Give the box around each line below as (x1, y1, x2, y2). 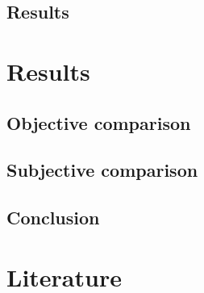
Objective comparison (6, 110, 191, 135)
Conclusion (6, 205, 100, 230)
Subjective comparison (6, 157, 198, 182)
